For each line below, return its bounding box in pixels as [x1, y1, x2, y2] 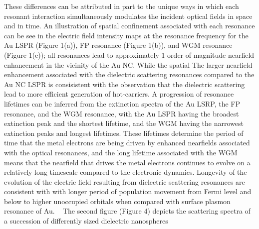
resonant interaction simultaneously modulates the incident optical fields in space [4, 10, 253, 21]
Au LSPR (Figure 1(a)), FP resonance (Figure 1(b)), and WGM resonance [4, 40, 233, 50]
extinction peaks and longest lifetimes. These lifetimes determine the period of [4, 127, 244, 138]
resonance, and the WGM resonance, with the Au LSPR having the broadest [4, 108, 239, 118]
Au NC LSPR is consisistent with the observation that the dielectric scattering [4, 79, 245, 89]
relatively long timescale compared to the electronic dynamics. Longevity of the [4, 167, 247, 177]
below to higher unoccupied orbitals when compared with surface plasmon [4, 196, 231, 206]
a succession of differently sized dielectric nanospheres [4, 216, 168, 226]
